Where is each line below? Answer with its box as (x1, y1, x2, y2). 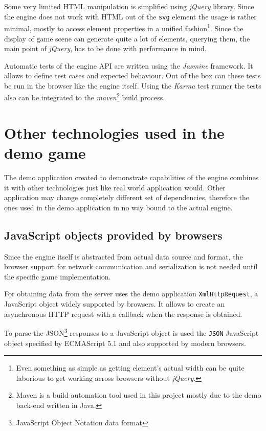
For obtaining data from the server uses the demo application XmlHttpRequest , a (4, 288, 258, 299)
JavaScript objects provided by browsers (4, 227, 223, 243)
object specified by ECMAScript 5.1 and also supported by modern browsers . (4, 337, 246, 348)
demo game (4, 142, 86, 163)
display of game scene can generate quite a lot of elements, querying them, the (4, 33, 250, 44)
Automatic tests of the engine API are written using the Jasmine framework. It (4, 60, 253, 71)
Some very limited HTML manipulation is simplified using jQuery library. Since (4, 1, 254, 11)
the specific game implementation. (4, 271, 111, 282)
